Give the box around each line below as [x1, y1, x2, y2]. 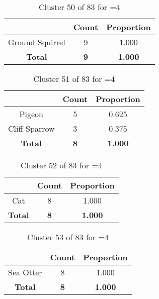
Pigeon [19, 108, 43, 120]
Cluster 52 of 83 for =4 [20, 159, 102, 171]
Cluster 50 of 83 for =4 [38, 1, 120, 13]
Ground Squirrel [8, 36, 65, 48]
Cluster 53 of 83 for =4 [27, 231, 109, 243]
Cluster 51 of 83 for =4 [33, 73, 115, 84]
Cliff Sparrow [8, 123, 55, 134]
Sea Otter [8, 266, 42, 278]
